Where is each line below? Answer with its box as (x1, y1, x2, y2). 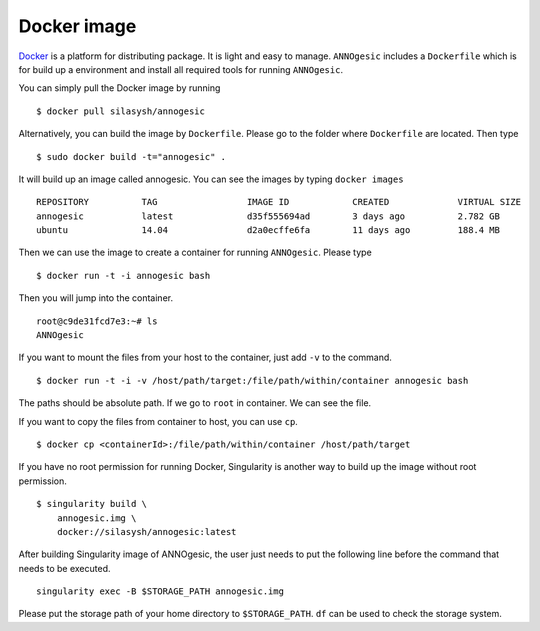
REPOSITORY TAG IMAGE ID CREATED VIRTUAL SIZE (36, 196, 522, 208)
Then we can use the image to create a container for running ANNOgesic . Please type (18, 246, 372, 259)
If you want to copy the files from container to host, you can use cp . (18, 415, 299, 427)
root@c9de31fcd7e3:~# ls (36, 315, 158, 327)
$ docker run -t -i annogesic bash (36, 270, 211, 281)
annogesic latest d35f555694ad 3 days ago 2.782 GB (36, 210, 500, 222)
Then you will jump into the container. (18, 292, 174, 304)
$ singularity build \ (36, 498, 148, 510)
